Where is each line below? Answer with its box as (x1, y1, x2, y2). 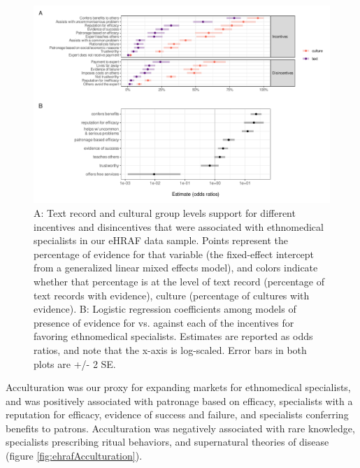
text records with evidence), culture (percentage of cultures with (34, 288, 310, 302)
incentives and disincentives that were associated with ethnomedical (34, 219, 324, 234)
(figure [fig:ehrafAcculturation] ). (6, 448, 143, 463)
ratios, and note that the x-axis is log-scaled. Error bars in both (34, 342, 307, 357)
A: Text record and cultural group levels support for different (34, 205, 296, 220)
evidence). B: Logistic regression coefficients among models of (34, 302, 296, 316)
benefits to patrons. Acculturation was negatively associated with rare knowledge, (6, 420, 355, 435)
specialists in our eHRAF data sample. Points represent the (34, 233, 288, 248)
